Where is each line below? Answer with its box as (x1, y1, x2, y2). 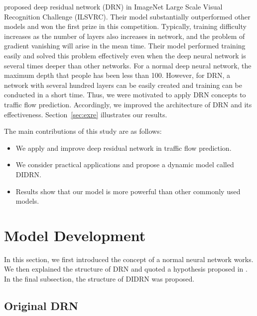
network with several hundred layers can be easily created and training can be (4, 79, 243, 90)
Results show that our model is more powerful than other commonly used (15, 186, 241, 196)
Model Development (4, 225, 146, 245)
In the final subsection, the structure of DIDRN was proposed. (4, 274, 195, 284)
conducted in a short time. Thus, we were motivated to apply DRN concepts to (4, 89, 246, 100)
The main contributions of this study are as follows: (4, 126, 162, 136)
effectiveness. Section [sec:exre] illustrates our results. (4, 109, 167, 119)
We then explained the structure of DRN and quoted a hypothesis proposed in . (4, 264, 248, 274)
